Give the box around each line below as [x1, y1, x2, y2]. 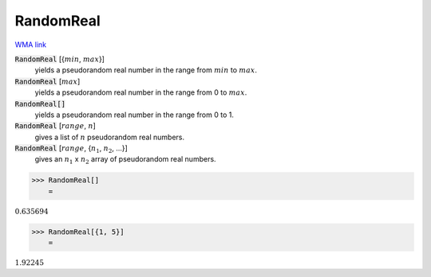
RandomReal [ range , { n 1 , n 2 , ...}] [14, 143, 128, 154]
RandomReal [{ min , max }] [14, 54, 105, 64]
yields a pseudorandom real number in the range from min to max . [34, 65, 258, 75]
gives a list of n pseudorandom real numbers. [34, 132, 185, 142]
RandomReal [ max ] [14, 76, 81, 86]
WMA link [14, 40, 47, 49]
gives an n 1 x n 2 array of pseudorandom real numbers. [34, 154, 216, 166]
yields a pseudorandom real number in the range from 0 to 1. [34, 110, 235, 119]
